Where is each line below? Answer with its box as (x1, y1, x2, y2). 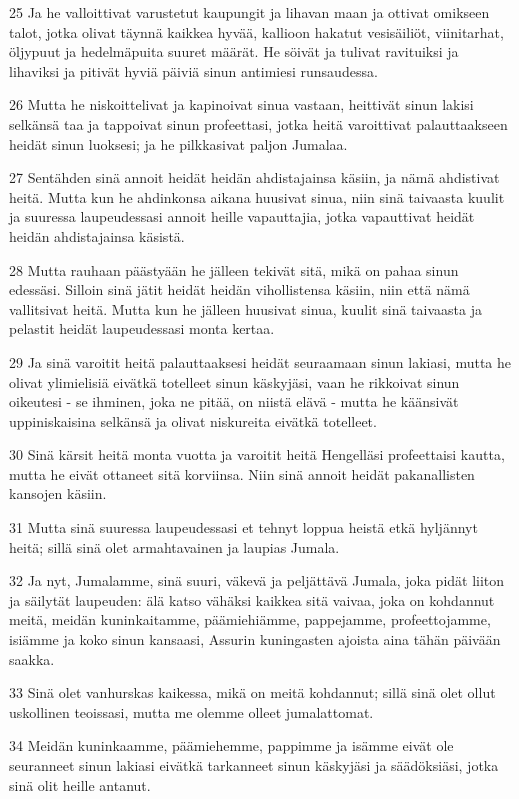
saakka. (9, 648, 55, 669)
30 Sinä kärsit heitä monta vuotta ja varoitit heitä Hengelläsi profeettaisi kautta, (9, 444, 505, 465)
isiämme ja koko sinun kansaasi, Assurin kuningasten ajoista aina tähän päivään (9, 629, 501, 650)
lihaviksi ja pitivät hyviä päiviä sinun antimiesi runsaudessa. (9, 60, 378, 81)
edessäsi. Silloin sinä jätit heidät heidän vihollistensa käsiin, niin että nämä (9, 279, 470, 300)
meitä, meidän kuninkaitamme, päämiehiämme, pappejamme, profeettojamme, (9, 609, 491, 630)
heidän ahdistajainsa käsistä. (9, 225, 185, 246)
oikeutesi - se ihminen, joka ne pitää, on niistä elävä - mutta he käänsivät (9, 391, 459, 412)
